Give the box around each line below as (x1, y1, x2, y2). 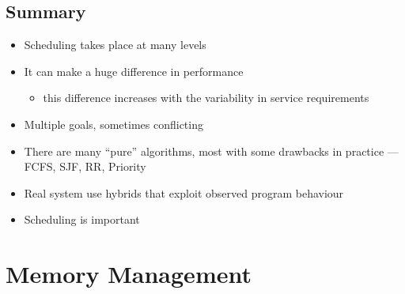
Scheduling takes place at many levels (24, 36, 206, 53)
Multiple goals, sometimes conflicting (24, 115, 203, 132)
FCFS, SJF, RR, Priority (24, 158, 146, 175)
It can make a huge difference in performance (24, 62, 244, 79)
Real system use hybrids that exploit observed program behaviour (24, 184, 344, 201)
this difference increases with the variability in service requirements (43, 89, 369, 106)
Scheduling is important (24, 211, 140, 228)
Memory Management (6, 258, 252, 290)
